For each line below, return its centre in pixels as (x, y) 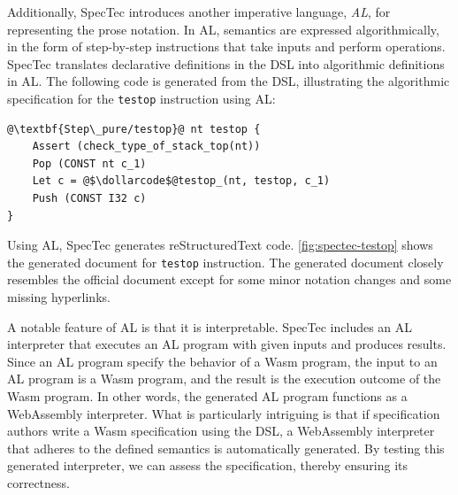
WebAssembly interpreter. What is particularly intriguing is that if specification (224, 413)
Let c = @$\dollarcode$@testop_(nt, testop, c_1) (181, 181)
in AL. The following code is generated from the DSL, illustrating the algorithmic (229, 81)
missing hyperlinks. (59, 297)
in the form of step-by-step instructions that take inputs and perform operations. (226, 46)
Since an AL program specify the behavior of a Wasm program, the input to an (222, 361)
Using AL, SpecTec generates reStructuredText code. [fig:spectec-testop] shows (220, 245)
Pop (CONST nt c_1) (89, 163)
